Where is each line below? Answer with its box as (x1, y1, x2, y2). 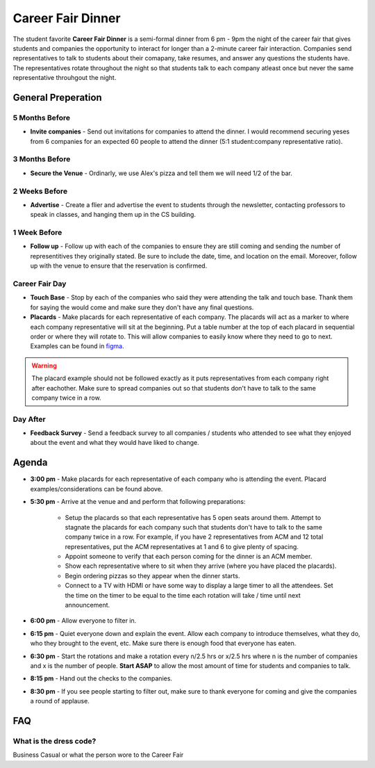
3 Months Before (12, 154, 71, 164)
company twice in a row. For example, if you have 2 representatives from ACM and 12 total (65, 532, 324, 541)
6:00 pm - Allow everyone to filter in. (30, 616, 137, 625)
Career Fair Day (12, 279, 67, 288)
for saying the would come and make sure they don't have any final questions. (30, 303, 254, 311)
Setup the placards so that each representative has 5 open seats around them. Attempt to (65, 513, 322, 521)
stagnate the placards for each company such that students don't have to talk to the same (65, 523, 323, 531)
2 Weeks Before (12, 186, 68, 196)
